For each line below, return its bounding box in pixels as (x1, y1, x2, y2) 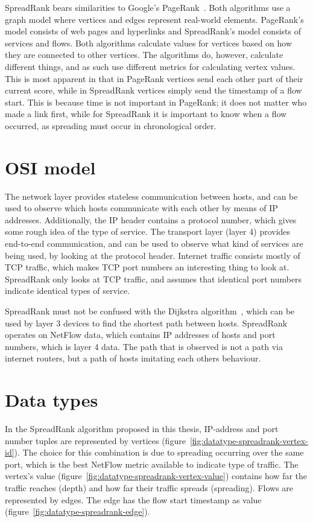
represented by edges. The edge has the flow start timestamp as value (5, 493, 262, 506)
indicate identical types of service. (5, 284, 130, 297)
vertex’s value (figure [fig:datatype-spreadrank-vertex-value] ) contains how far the (5, 469, 308, 482)
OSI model (5, 154, 96, 179)
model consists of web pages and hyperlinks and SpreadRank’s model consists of (5, 25, 301, 37)
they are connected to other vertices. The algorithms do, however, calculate (5, 48, 283, 61)
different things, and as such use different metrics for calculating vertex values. (5, 60, 296, 72)
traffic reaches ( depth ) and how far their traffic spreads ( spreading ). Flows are (5, 482, 294, 494)
